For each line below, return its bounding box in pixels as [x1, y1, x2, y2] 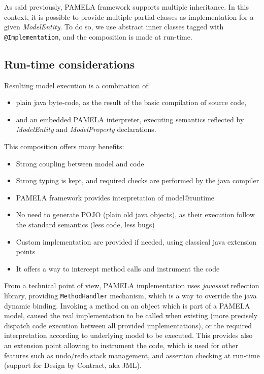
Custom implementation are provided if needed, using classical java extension [16, 236, 257, 247]
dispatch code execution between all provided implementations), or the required [4, 320, 252, 330]
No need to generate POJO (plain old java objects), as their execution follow [16, 209, 255, 220]
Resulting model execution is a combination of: [4, 80, 150, 90]
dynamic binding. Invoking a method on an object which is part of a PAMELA [4, 300, 250, 311]
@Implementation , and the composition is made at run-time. [4, 31, 192, 42]
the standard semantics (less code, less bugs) [16, 219, 155, 229]
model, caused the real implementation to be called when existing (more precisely [4, 310, 258, 321]
